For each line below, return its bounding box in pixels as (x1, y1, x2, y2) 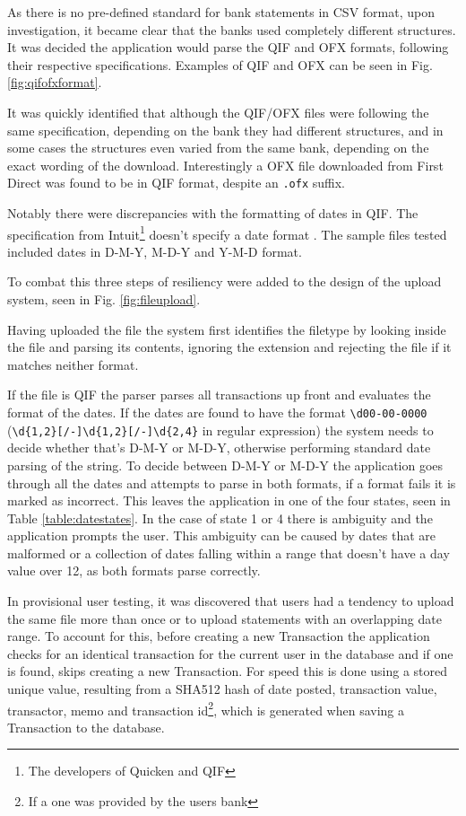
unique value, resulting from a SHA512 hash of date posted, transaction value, (7, 680, 437, 698)
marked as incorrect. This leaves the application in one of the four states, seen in (7, 491, 451, 510)
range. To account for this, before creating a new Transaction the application (7, 627, 430, 645)
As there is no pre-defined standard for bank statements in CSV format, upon (7, 3, 435, 21)
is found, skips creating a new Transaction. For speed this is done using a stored (7, 662, 448, 680)
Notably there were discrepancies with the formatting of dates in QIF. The (7, 204, 419, 222)
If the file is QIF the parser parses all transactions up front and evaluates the (7, 385, 431, 404)
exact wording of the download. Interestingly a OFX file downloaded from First (7, 155, 444, 174)
